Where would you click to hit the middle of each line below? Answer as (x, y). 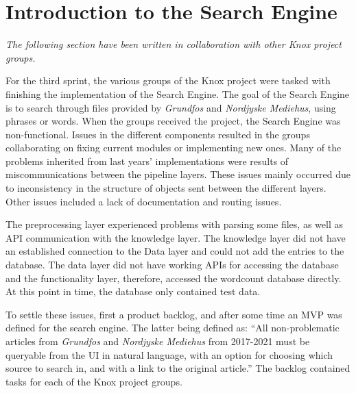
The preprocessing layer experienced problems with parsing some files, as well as (174, 224)
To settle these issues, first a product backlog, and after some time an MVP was (174, 314)
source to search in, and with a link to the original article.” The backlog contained (178, 368)
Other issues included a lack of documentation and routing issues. (144, 201)
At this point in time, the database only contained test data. (133, 291)
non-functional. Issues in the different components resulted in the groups (158, 134)
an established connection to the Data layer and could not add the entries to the (175, 251)
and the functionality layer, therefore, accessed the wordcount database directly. (174, 278)
